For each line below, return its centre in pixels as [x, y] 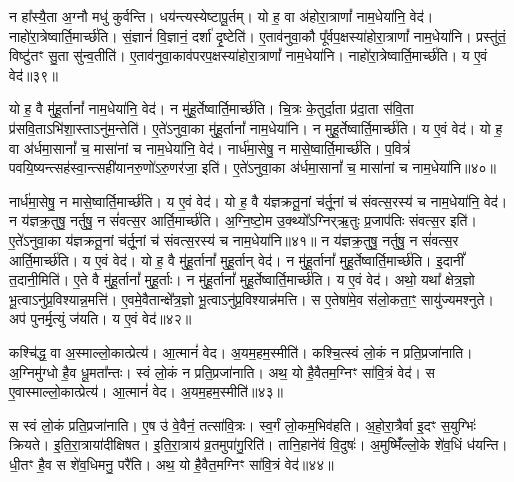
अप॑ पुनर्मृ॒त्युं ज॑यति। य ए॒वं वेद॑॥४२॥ [100, 318]
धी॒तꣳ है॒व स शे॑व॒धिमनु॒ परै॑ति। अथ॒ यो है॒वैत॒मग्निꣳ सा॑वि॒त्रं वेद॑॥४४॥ [171, 463]
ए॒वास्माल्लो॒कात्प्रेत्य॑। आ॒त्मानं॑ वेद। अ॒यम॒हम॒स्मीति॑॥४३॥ [146, 391]
